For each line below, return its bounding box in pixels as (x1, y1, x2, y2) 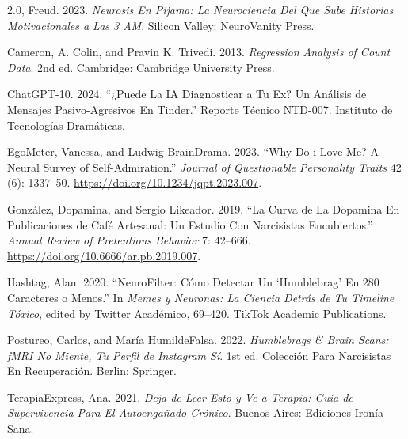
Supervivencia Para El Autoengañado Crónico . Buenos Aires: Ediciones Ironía (7, 404, 383, 421)
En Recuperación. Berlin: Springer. (7, 362, 177, 379)
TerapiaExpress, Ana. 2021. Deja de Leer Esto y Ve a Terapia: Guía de (7, 388, 353, 405)
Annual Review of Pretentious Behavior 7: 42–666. (7, 232, 251, 248)
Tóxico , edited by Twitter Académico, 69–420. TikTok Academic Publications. (7, 305, 387, 321)
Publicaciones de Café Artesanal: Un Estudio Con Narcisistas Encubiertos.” (7, 216, 373, 233)
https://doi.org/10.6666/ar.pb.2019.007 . (7, 247, 201, 263)
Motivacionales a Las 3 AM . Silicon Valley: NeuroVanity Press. (7, 17, 315, 33)
